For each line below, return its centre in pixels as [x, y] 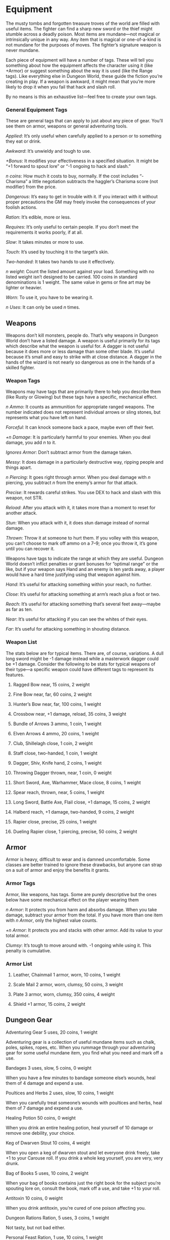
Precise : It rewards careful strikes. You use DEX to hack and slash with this [83, 493]
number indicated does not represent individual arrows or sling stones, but [83, 412]
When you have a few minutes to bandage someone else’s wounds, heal [81, 1078]
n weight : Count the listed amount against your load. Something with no [80, 272]
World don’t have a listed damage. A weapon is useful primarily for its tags [83, 341]
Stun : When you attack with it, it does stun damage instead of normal [77, 523]
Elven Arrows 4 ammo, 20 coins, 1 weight [56, 733]
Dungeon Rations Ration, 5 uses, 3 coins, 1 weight [58, 1218]
